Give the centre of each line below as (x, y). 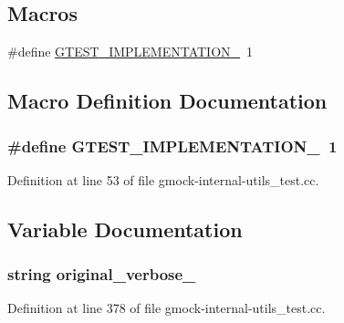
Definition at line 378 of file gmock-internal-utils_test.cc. (167, 308)
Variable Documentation (125, 229)
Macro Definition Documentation (167, 101)
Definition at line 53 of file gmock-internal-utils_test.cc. (163, 179)
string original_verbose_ (102, 274)
